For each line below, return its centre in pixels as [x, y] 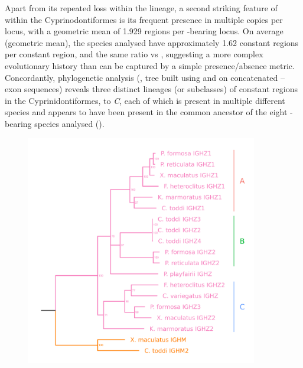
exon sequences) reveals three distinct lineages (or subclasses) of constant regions [151, 89]
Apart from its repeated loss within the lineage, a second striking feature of [141, 8]
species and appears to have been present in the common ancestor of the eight [146, 112]
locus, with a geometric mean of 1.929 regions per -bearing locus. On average [144, 31]
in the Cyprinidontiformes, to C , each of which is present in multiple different [145, 100]
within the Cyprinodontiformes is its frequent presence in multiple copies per [144, 19]
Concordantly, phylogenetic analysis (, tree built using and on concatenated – [145, 77]
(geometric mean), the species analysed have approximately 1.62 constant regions [152, 42]
